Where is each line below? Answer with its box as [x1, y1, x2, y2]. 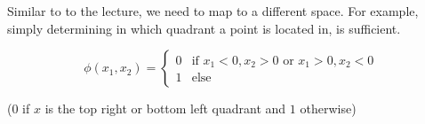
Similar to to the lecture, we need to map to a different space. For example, [7, 2, 419, 19]
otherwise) [300, 99, 357, 118]
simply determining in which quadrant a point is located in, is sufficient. [7, 19, 401, 37]
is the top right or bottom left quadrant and [44, 99, 286, 118]
